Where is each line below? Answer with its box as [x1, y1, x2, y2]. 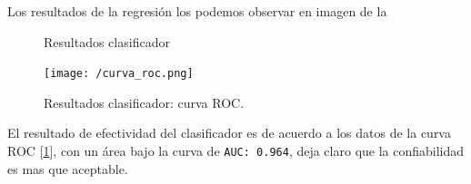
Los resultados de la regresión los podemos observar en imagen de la [7, 2, 387, 20]
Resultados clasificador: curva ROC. [44, 92, 245, 111]
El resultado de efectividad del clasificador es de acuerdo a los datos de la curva [7, 123, 451, 142]
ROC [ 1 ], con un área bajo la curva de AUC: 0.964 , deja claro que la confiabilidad [7, 141, 465, 160]
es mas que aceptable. [7, 159, 128, 178]
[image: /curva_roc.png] [44, 67, 194, 81]
